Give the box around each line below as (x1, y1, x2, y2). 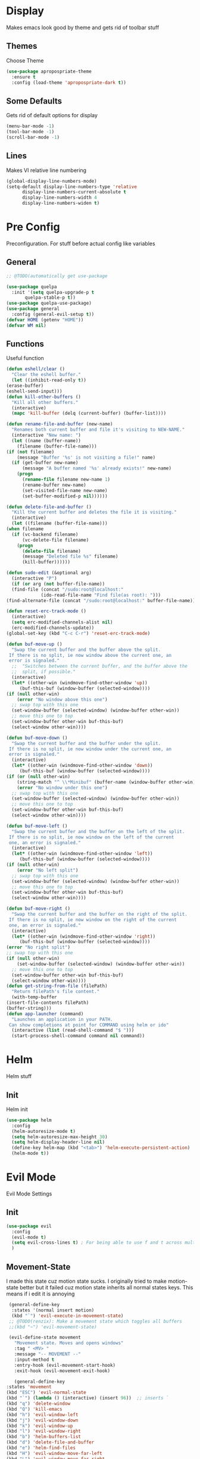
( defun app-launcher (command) (6, 1010, 84, 1017)
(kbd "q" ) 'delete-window (6, 1401, 70, 1407)
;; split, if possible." (11, 669, 76, 675)
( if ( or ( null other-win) (6, 774, 70, 779)
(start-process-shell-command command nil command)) (11, 1033, 145, 1039)
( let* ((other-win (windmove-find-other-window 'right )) (11, 933, 156, 940)
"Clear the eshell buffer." (11, 372, 82, 378)
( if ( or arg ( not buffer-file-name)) (11, 581, 105, 587)
